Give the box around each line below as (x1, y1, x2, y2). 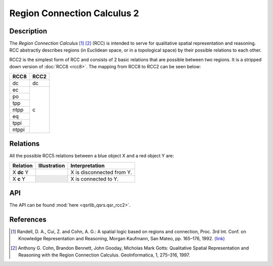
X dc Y (12, 168, 29, 175)
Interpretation (70, 162, 105, 169)
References (9, 215, 47, 224)
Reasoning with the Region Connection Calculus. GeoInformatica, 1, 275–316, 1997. (18, 252, 190, 258)
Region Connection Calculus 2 (9, 8, 139, 19)
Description (9, 27, 48, 35)
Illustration (38, 162, 65, 169)
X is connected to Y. (70, 175, 119, 182)
